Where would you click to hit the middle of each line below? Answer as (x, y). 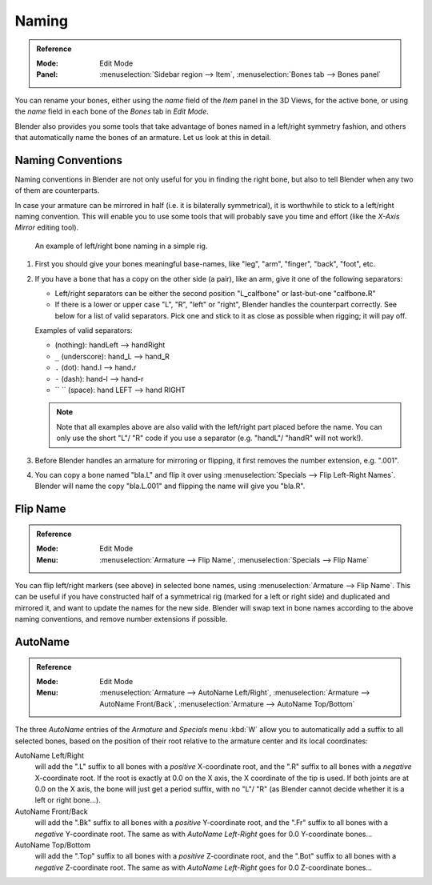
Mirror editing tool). (47, 227)
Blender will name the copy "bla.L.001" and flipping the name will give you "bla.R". (170, 486)
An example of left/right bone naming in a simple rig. (121, 246)
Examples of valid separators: (84, 330)
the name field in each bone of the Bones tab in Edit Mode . (112, 111)
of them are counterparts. (57, 190)
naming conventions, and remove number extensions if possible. (121, 619)
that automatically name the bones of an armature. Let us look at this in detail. (143, 137)
